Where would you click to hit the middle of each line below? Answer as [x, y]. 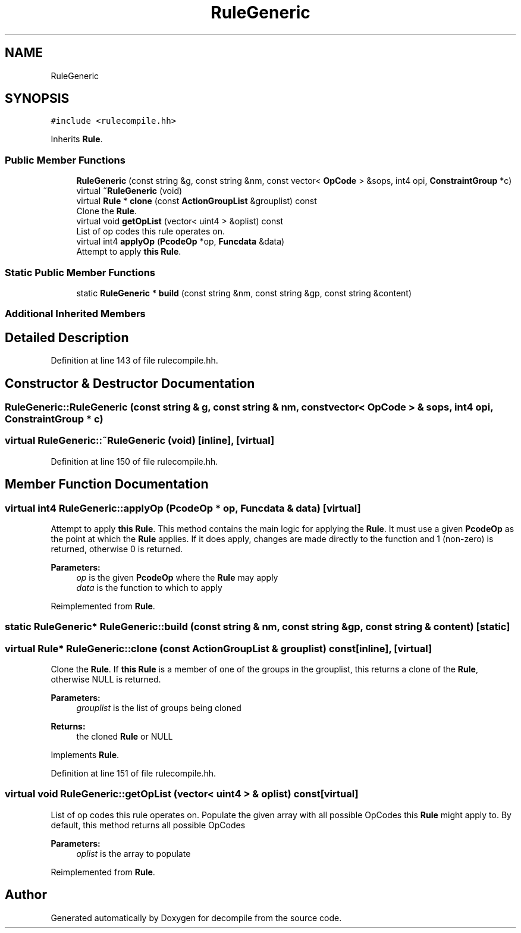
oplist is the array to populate [134, 853]
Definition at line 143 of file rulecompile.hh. [134, 361]
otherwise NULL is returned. [106, 680]
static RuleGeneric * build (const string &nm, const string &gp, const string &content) [244, 293]
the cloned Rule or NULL [125, 737]
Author [26, 895]
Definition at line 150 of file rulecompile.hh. [134, 461]
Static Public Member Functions [80, 272]
